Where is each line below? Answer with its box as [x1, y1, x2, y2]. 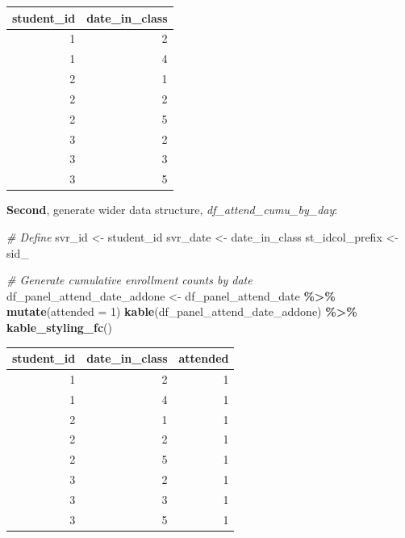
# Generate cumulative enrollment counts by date [6, 271, 253, 288]
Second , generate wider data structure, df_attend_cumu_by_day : [6, 201, 338, 218]
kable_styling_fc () [6, 318, 113, 335]
